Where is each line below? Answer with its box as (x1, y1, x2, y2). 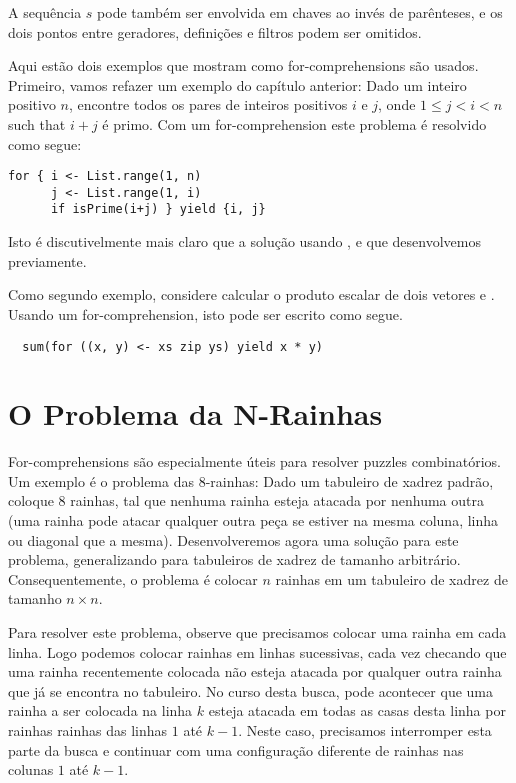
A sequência (8, 2, 82, 22)
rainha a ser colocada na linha (8, 700, 193, 721)
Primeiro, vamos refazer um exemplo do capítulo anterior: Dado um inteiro (8, 74, 467, 95)
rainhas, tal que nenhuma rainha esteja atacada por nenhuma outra (70, 490, 484, 511)
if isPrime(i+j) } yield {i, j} (50, 202, 266, 217)
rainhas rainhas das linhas (8, 720, 168, 740)
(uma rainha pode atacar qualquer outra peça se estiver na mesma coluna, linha (8, 510, 499, 531)
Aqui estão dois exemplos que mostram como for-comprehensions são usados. (8, 55, 479, 76)
